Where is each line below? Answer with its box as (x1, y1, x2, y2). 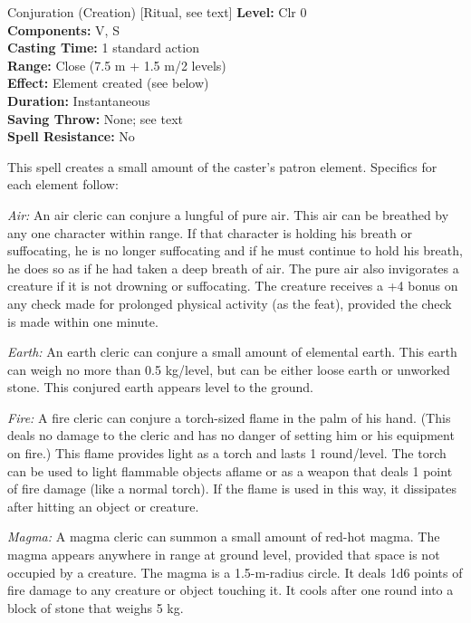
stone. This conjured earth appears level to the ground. (7, 378, 313, 397)
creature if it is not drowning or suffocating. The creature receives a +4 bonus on (7, 276, 458, 295)
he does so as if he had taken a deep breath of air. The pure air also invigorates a (7, 258, 459, 277)
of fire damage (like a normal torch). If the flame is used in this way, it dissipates (7, 479, 457, 498)
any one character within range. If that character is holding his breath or (7, 223, 412, 242)
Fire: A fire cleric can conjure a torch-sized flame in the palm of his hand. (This (7, 407, 451, 427)
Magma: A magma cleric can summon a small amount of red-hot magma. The (7, 527, 440, 546)
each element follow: (7, 175, 119, 194)
